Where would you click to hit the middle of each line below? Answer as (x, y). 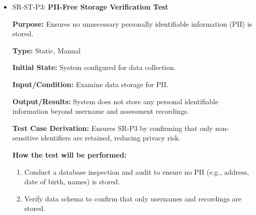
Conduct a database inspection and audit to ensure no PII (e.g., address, (137, 171)
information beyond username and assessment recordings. (101, 111)
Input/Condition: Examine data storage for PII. (90, 84)
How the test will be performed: (69, 154)
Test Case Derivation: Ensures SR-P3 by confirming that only (113, 128)
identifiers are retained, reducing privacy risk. (111, 138)
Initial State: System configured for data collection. (94, 67)
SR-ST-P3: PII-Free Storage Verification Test (90, 7)
